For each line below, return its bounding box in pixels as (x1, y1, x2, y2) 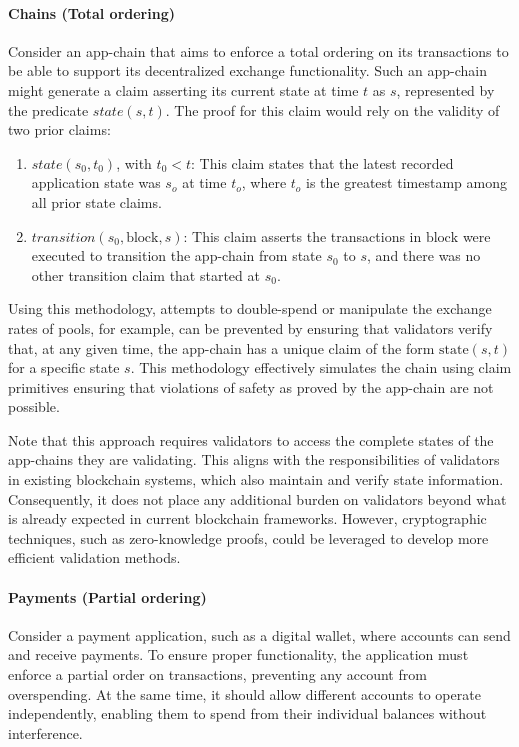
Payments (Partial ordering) (8, 586, 207, 607)
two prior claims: (8, 119, 111, 140)
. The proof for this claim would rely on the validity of (165, 99, 500, 120)
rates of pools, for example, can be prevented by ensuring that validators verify (8, 317, 493, 338)
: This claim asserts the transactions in (183, 225, 422, 246)
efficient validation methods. (8, 547, 181, 568)
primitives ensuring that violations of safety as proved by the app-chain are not (8, 376, 494, 397)
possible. (8, 396, 60, 417)
